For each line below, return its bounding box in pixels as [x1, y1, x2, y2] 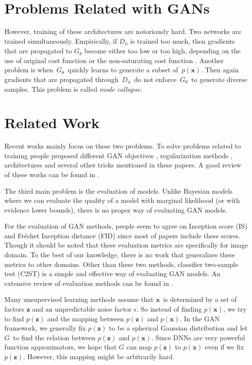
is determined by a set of [163, 294, 237, 304]
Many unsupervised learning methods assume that [4, 294, 154, 304]
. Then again [201, 65, 239, 75]
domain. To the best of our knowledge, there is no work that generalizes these [4, 249, 236, 260]
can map [126, 342, 152, 352]
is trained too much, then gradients [130, 35, 235, 46]
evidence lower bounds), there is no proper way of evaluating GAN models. [4, 204, 227, 215]
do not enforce [134, 74, 177, 84]
